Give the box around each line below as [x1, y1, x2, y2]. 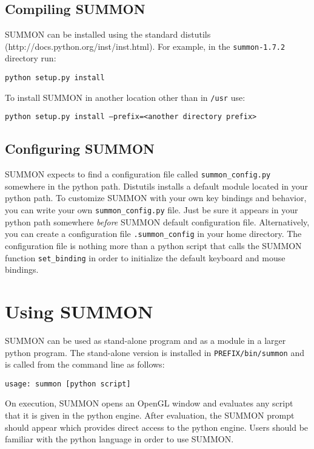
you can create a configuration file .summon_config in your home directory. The [5, 227, 302, 240]
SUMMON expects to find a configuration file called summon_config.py [5, 168, 271, 180]
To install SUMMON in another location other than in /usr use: [5, 91, 246, 103]
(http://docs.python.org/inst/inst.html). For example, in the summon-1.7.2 [5, 39, 286, 52]
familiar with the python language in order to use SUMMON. [5, 433, 234, 445]
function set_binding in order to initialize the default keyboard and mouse [5, 251, 286, 264]
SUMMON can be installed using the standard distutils [5, 28, 211, 41]
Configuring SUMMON [5, 139, 155, 158]
